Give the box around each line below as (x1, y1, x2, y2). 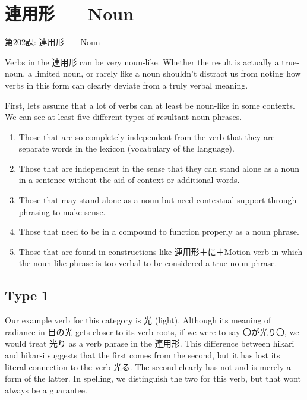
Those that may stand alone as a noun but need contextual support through (18, 194, 297, 206)
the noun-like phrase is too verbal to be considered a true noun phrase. (18, 257, 277, 269)
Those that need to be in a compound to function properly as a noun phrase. (18, 225, 299, 238)
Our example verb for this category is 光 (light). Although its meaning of (5, 314, 271, 326)
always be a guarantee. (5, 383, 87, 396)
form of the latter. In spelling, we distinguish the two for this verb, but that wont (5, 372, 302, 385)
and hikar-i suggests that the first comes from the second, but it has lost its (5, 349, 280, 361)
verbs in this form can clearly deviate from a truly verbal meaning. (5, 78, 248, 91)
